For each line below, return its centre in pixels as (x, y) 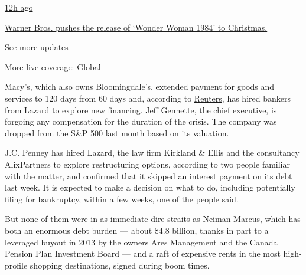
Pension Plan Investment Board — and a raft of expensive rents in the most (143, 253)
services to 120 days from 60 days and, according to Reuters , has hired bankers (148, 98)
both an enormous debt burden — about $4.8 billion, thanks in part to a (137, 230)
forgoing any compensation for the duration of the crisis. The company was (141, 121)
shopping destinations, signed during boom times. (120, 265)
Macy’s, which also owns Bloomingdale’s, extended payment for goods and (140, 86)
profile (16, 265)
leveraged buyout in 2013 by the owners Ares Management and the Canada (141, 242)
